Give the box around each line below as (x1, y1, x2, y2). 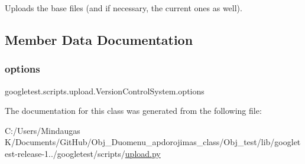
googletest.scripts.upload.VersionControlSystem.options (5, 84, 205, 97)
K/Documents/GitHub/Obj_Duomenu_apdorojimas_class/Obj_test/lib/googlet (5, 136, 301, 148)
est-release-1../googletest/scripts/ (5, 147, 125, 159)
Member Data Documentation (5, 30, 193, 48)
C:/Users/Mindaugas (5, 124, 80, 136)
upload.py (125, 147, 161, 159)
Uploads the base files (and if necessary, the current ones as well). (5, 2, 242, 14)
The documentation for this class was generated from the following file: (5, 104, 262, 117)
